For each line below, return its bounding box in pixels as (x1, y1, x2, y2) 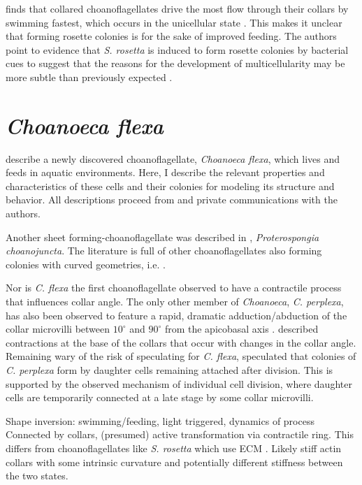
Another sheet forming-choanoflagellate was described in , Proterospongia (6, 229, 319, 244)
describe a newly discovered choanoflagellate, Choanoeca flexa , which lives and (6, 151, 340, 166)
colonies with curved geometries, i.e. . (6, 256, 166, 271)
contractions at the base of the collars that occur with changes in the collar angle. (6, 335, 356, 349)
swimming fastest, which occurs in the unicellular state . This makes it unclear (6, 15, 342, 29)
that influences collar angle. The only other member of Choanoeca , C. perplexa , (6, 294, 344, 309)
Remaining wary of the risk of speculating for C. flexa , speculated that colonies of (6, 349, 356, 363)
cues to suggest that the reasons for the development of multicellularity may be (6, 56, 345, 71)
